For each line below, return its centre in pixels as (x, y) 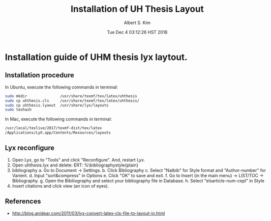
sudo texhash (18, 110)
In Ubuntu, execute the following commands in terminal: (62, 87)
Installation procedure (40, 75)
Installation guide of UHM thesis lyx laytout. (96, 57)
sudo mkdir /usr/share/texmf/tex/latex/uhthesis (71, 96)
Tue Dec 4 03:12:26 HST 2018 (137, 32)
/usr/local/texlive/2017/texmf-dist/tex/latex (54, 128)
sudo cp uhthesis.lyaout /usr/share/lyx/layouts (57, 105)
